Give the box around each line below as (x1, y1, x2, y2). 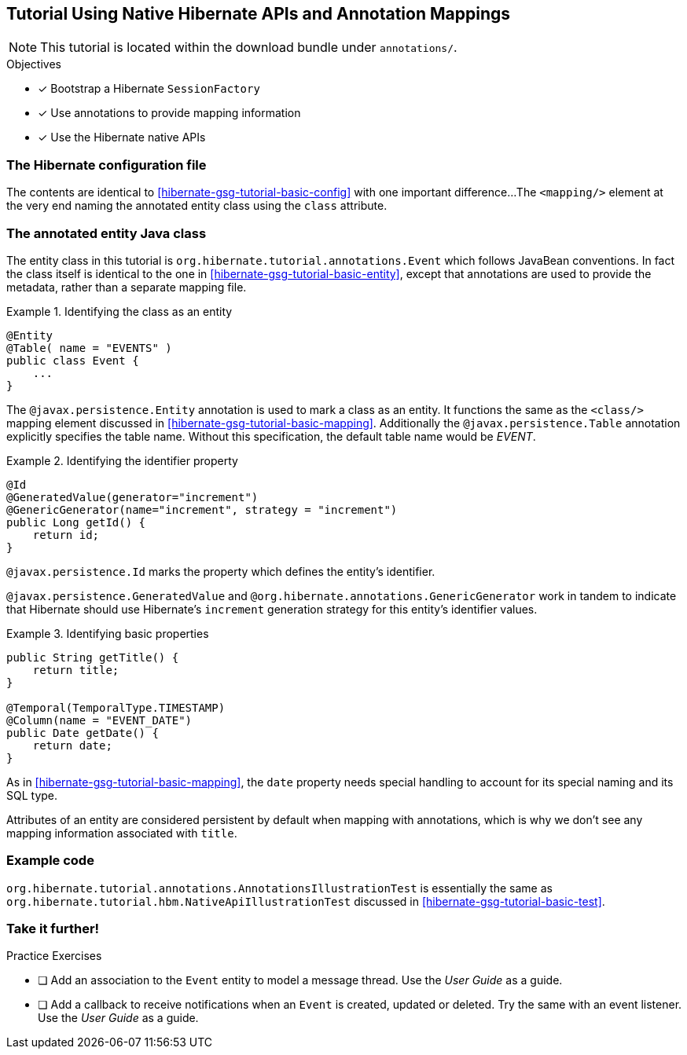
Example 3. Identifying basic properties (6, 626, 209, 640)
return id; (32, 528, 100, 541)
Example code (6, 852, 94, 869)
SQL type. (6, 788, 58, 802)
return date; (32, 738, 112, 752)
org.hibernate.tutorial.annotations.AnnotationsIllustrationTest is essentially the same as (6, 881, 553, 895)
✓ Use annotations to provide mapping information (38, 106, 301, 120)
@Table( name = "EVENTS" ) (6, 341, 172, 354)
